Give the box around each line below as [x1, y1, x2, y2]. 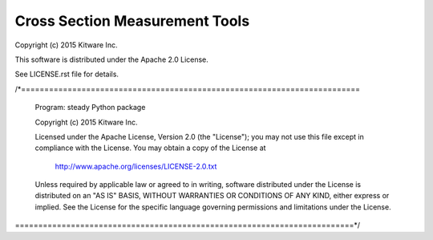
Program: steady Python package [34, 103, 146, 112]
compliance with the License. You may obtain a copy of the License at [34, 143, 266, 153]
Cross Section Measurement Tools [14, 12, 250, 30]
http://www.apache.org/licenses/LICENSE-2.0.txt [55, 161, 217, 171]
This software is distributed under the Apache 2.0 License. [14, 55, 208, 64]
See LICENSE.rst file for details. [14, 69, 119, 79]
